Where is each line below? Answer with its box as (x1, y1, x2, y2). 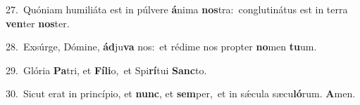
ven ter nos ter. (6, 15, 70, 30)
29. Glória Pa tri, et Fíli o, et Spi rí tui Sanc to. (6, 62, 207, 77)
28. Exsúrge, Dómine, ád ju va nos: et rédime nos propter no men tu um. (6, 39, 317, 54)
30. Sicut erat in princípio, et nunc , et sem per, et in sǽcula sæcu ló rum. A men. (6, 86, 356, 101)
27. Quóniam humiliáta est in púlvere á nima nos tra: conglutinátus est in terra (6, 2, 348, 16)
